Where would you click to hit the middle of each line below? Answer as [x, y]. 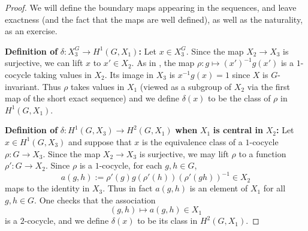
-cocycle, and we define [67, 220]
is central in [238, 130]
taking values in [63, 74]
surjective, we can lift [44, 63]
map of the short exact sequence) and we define [92, 98]
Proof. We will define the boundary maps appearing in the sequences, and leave [151, 7]
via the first [269, 86]
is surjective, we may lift [184, 153]
